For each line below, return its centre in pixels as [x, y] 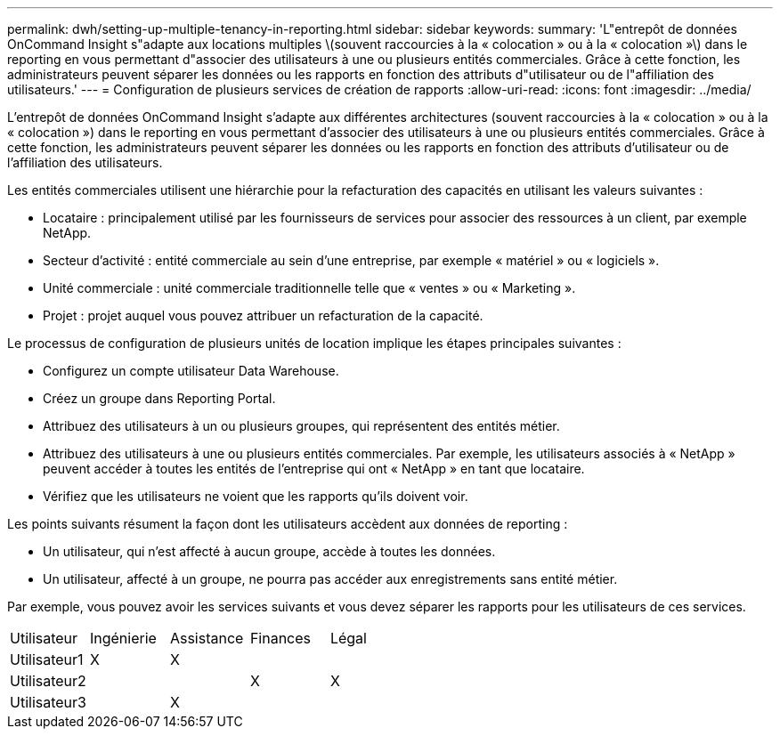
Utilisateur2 [48, 681]
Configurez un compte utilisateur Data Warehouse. [191, 371]
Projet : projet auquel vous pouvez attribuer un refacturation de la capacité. [263, 315]
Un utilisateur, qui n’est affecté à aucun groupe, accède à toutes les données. [269, 551]
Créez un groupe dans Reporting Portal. [159, 398]
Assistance [207, 638]
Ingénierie [123, 638]
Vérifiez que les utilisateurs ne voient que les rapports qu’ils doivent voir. [256, 496]
